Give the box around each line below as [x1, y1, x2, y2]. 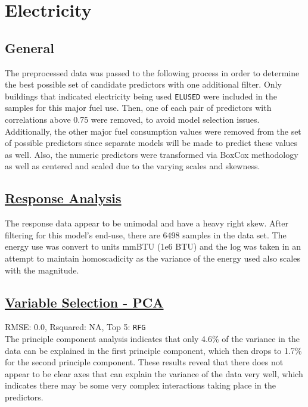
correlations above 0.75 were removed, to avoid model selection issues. [5, 113, 260, 126]
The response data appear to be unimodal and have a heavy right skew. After [5, 217, 288, 229]
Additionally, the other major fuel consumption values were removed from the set [5, 125, 301, 137]
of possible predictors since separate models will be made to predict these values [5, 136, 298, 149]
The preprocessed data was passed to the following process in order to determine [5, 66, 300, 79]
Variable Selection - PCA [5, 293, 164, 311]
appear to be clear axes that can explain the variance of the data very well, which [5, 367, 303, 380]
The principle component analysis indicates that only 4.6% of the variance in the [5, 333, 300, 345]
